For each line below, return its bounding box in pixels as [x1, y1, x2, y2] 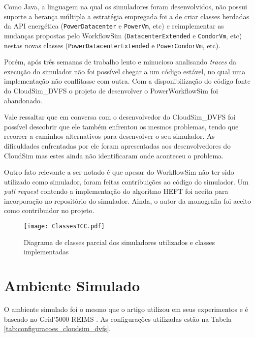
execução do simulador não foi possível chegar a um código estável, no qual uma [4, 66, 246, 76]
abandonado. [4, 95, 42, 105]
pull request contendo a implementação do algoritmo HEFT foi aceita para [4, 186, 228, 196]
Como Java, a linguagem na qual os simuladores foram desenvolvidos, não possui [4, 1, 247, 11]
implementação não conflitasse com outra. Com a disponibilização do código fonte [4, 76, 251, 86]
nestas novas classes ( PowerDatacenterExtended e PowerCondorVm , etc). [4, 40, 221, 50]
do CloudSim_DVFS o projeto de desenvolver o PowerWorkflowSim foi [4, 85, 218, 95]
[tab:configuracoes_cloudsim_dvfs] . [4, 323, 111, 334]
